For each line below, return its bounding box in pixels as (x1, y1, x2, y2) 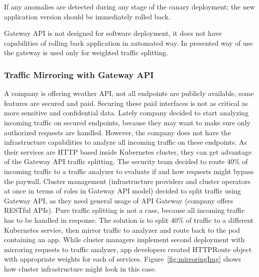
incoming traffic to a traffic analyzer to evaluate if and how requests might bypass (4, 166, 254, 176)
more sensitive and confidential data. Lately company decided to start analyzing (4, 107, 249, 118)
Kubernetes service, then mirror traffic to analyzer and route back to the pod (4, 224, 240, 235)
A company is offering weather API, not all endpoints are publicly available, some (4, 88, 254, 98)
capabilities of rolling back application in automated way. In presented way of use (4, 37, 253, 48)
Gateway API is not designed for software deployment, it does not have (4, 28, 222, 38)
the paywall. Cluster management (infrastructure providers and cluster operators (4, 176, 251, 186)
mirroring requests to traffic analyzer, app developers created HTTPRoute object (4, 244, 252, 254)
